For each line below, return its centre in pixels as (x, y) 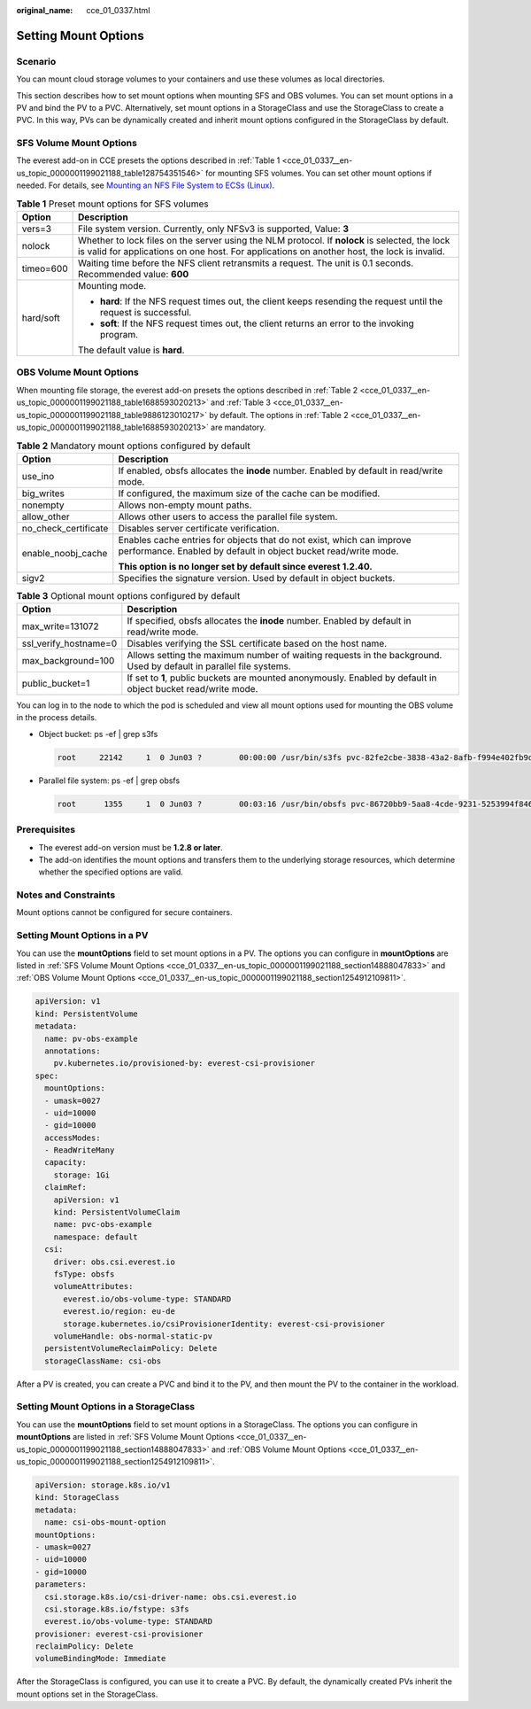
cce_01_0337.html (118, 10)
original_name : (45, 10)
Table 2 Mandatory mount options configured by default (134, 446)
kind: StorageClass (77, 1498)
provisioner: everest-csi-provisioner (119, 1634)
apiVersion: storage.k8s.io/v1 (103, 1485)
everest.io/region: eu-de (119, 1312)
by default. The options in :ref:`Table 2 (279, 415)
